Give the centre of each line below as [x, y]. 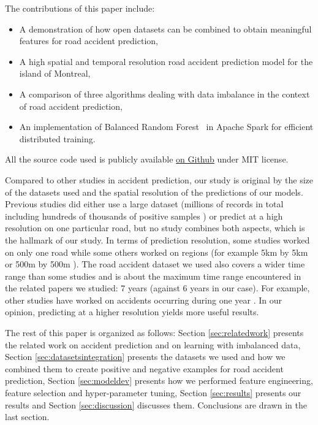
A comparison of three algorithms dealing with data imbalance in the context [165, 94]
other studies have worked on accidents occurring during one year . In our [144, 300]
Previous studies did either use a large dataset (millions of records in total [144, 204]
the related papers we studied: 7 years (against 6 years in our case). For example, [157, 288]
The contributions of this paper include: [80, 8]
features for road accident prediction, [89, 41]
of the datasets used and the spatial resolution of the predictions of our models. [154, 192]
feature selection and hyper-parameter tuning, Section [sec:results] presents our [153, 393]
